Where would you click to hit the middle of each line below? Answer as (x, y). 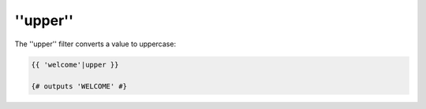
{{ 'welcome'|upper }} (75, 64)
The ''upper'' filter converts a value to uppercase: (95, 44)
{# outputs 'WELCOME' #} (79, 87)
